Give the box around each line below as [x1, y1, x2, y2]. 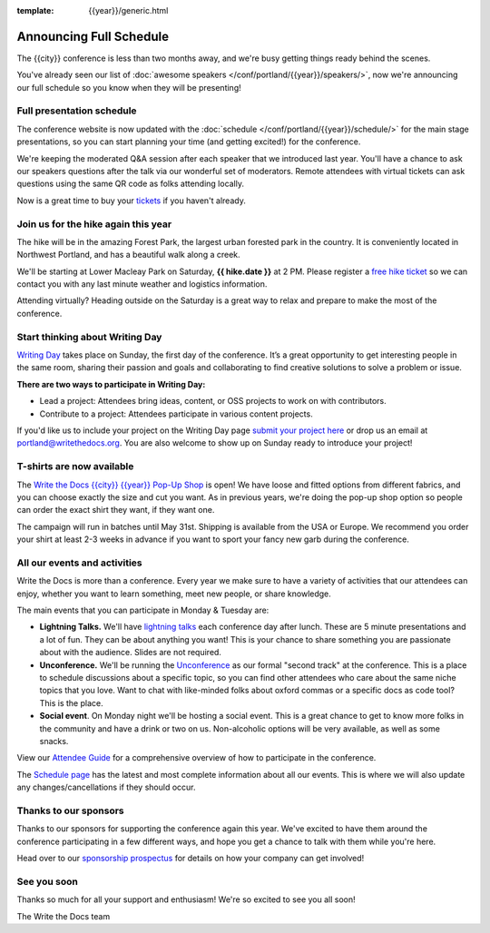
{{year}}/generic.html [88, 5, 169, 15]
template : [16, 5, 54, 15]
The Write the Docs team [16, 910, 111, 921]
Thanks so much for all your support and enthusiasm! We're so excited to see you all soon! [16, 894, 356, 905]
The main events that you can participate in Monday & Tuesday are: [16, 604, 269, 615]
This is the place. [39, 697, 103, 708]
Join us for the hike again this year [16, 218, 172, 231]
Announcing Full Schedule [16, 28, 170, 44]
